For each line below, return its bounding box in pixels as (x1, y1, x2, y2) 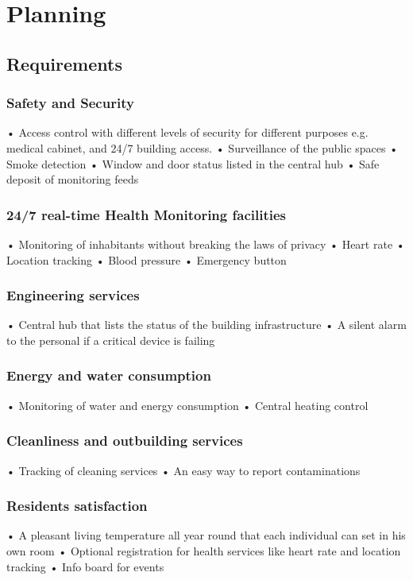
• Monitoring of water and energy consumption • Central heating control (6, 396, 369, 413)
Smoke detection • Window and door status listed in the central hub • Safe (6, 155, 380, 172)
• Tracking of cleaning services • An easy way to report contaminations (6, 462, 361, 478)
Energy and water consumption (6, 365, 211, 385)
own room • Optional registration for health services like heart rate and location (6, 543, 401, 559)
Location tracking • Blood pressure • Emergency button (6, 251, 287, 268)
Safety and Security (6, 93, 134, 113)
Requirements (6, 51, 122, 75)
